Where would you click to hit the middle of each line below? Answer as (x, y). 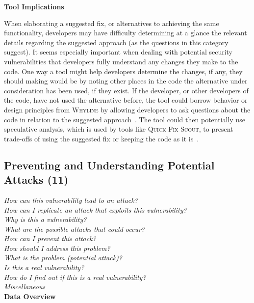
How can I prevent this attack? (50, 238)
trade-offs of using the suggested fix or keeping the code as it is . (102, 138)
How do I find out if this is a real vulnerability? (75, 277)
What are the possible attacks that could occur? (74, 229)
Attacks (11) (36, 179)
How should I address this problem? (57, 248)
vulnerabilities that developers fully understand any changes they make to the (121, 61)
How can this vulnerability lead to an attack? (71, 200)
